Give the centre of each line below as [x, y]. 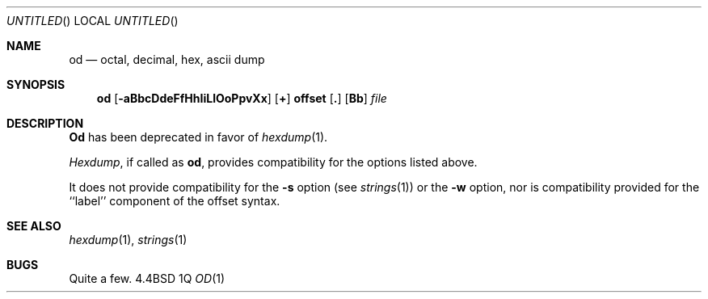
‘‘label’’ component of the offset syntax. [175, 201]
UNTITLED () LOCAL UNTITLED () [93, 21]
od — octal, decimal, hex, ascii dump [167, 59]
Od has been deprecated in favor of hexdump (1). [198, 137]
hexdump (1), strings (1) [128, 240]
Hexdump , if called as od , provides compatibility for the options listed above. [273, 162]
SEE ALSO [34, 226]
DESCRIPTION [45, 123]
